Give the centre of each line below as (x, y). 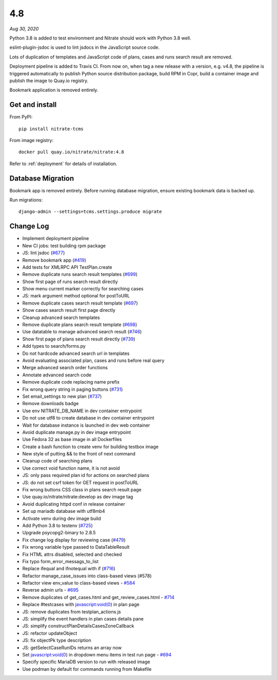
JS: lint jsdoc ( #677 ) (44, 253)
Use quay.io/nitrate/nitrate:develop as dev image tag (78, 497)
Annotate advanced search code (57, 375)
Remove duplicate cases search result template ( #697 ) (80, 303)
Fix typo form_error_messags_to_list (61, 561)
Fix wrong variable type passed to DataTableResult (76, 547)
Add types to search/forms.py (54, 346)
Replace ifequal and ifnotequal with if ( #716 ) (69, 569)
